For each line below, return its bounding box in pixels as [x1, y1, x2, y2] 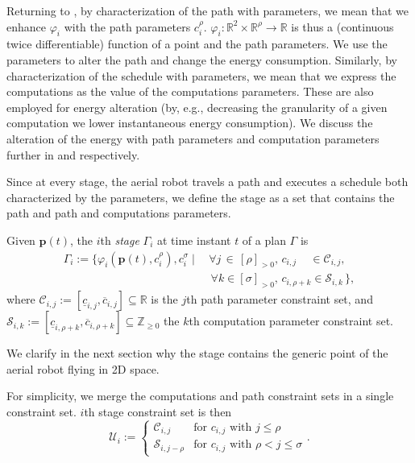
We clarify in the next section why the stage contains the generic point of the [6, 345, 388, 362]
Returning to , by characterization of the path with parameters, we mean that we [6, 2, 409, 19]
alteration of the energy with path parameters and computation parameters [6, 130, 380, 147]
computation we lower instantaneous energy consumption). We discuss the [6, 114, 373, 131]
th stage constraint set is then [84, 403, 232, 420]
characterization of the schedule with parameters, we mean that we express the [6, 67, 396, 84]
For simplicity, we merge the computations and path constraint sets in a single [6, 387, 394, 404]
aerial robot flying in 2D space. [6, 360, 160, 377]
